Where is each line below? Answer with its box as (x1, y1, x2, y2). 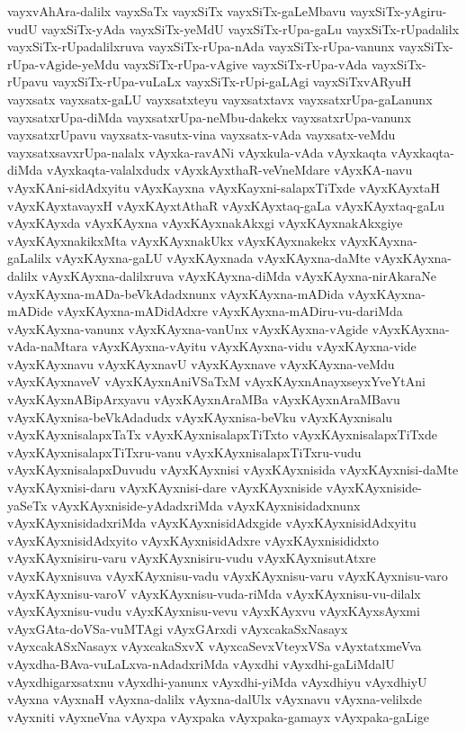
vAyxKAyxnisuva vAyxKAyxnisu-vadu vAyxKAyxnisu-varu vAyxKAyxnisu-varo (7, 566, 448, 584)
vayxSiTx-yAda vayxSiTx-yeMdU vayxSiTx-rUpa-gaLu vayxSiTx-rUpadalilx (41, 19, 460, 38)
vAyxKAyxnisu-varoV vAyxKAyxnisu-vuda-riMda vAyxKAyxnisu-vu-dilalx (7, 583, 421, 602)
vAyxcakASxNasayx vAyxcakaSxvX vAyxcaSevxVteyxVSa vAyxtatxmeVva (7, 637, 422, 655)
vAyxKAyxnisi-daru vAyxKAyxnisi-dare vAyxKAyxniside (7, 478, 323, 497)
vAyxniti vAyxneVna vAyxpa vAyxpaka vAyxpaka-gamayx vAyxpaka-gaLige (7, 707, 429, 726)
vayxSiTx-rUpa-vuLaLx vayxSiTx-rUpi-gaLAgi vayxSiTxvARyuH (52, 72, 412, 91)
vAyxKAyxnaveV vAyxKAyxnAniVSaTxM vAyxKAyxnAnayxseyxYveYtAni (7, 372, 426, 391)
